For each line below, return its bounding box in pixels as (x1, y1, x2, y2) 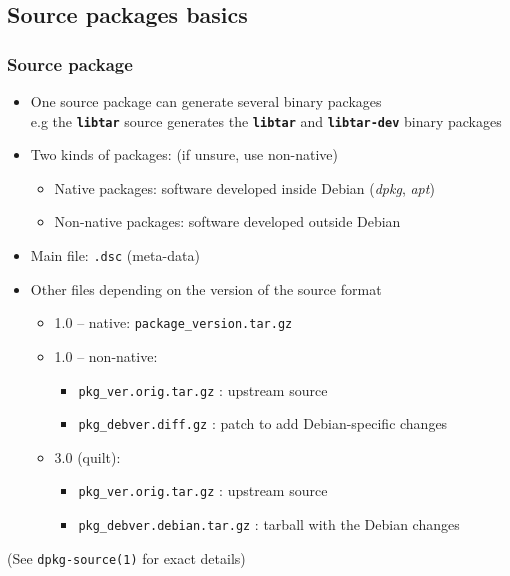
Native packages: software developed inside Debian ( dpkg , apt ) (54, 177, 435, 198)
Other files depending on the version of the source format (30, 278, 382, 299)
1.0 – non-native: (54, 345, 158, 366)
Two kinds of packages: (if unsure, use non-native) (30, 144, 338, 165)
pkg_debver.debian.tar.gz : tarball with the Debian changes (78, 514, 460, 535)
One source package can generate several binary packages (30, 91, 382, 111)
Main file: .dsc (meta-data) (30, 245, 200, 266)
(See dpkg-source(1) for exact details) (7, 547, 246, 568)
